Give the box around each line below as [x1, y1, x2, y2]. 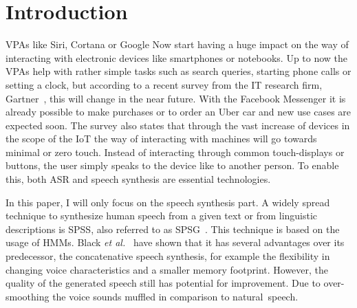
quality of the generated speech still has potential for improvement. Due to [6, 276, 321, 290]
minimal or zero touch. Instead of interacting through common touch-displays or [6, 144, 345, 159]
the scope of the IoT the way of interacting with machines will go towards [6, 131, 317, 146]
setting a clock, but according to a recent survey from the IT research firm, [6, 77, 323, 91]
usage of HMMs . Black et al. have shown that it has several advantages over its [6, 235, 345, 250]
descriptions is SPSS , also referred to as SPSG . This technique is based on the [6, 221, 340, 236]
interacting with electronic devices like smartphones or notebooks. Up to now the [6, 50, 348, 65]
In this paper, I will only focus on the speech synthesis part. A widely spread [6, 195, 330, 209]
